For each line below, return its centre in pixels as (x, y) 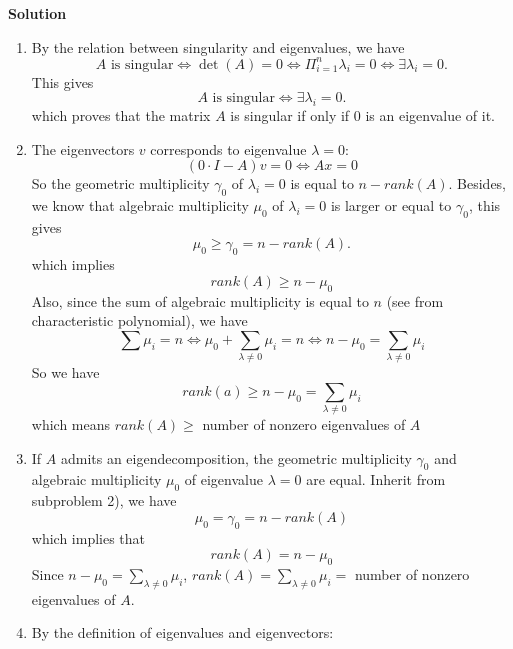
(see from (415, 300)
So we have (65, 372)
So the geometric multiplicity (120, 183)
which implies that (88, 537)
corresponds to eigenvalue (228, 148)
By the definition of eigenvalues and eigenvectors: (182, 632)
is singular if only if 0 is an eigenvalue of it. (363, 115)
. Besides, (477, 183)
